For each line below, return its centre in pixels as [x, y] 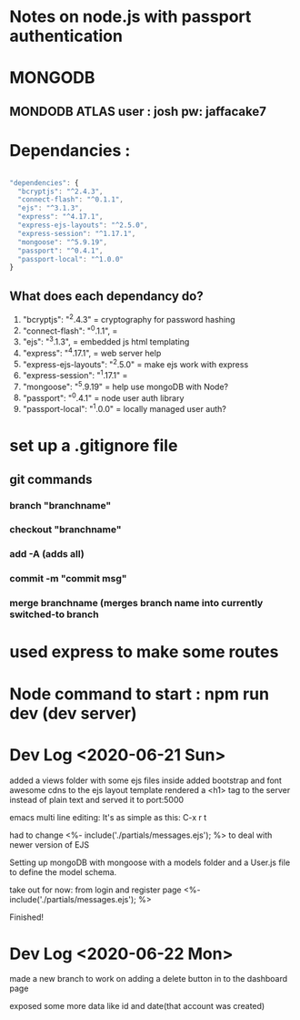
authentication [66, 36]
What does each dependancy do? [106, 296]
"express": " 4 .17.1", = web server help [92, 352]
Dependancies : [70, 150]
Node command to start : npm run [140, 694]
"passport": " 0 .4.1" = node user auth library [103, 397]
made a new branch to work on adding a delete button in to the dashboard [149, 979]
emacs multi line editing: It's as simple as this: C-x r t [108, 817]
